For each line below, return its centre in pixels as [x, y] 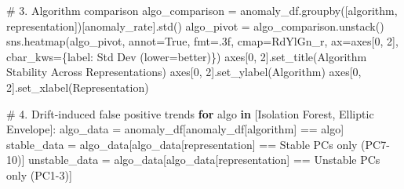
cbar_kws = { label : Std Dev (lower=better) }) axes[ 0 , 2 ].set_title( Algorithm [187, 56]
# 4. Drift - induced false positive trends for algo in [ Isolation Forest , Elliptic [190, 113]
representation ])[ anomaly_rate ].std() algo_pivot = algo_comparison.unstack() [195, 25]
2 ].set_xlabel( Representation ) [78, 87]
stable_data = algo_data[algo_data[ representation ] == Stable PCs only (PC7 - [198, 144]
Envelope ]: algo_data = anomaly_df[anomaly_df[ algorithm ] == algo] [175, 129]
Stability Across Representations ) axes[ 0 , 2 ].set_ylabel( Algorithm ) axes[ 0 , [184, 72]
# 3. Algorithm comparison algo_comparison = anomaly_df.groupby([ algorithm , [202, 10]
